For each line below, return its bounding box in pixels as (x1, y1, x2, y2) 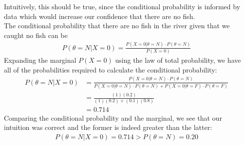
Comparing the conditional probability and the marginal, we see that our (4, 112, 222, 123)
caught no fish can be (4, 30, 68, 40)
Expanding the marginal (4, 55, 76, 65)
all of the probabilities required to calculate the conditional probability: (4, 64, 217, 74)
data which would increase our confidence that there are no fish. (4, 11, 195, 21)
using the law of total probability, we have (115, 55, 241, 65)
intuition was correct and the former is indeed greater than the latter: (4, 122, 212, 132)
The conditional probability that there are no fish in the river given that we (4, 20, 230, 31)
